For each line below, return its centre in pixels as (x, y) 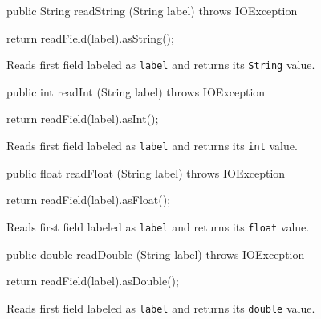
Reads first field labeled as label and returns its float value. (158, 226)
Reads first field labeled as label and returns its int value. (152, 146)
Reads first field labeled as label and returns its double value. (161, 307)
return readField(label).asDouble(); (93, 281)
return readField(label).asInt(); (83, 119)
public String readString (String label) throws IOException (152, 10)
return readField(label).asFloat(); (89, 200)
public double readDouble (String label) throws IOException (156, 254)
